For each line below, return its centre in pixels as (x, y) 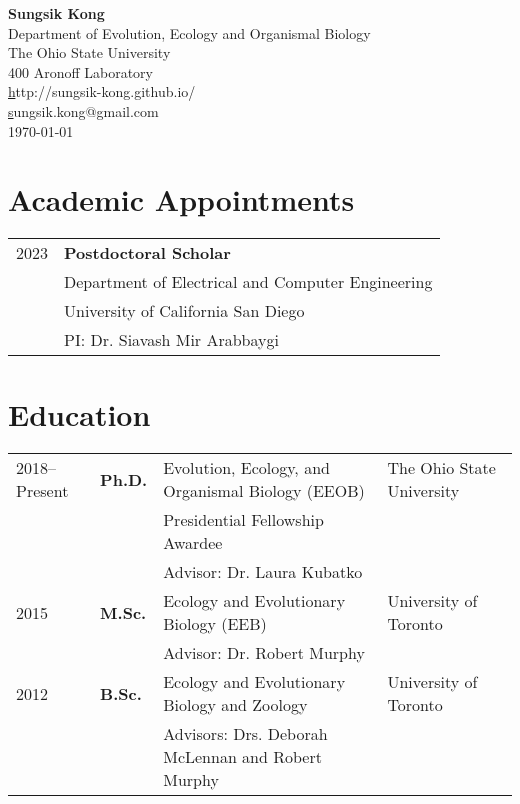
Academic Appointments (181, 199)
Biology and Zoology (235, 705)
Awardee (193, 543)
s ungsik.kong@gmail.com (83, 110)
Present (42, 491)
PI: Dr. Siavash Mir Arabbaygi (171, 340)
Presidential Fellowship (243, 520)
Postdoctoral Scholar (147, 253)
